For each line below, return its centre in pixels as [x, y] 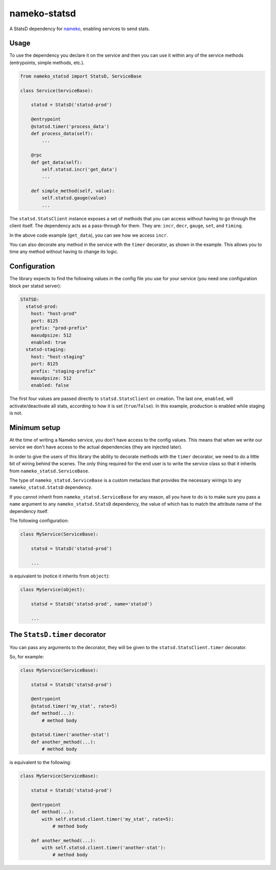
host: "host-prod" [54, 314]
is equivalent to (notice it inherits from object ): [60, 576]
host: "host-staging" [58, 357]
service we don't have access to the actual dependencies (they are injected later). [96, 447]
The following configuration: [39, 521]
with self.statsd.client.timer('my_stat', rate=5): [108, 819]
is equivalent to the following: [40, 762]
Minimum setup [35, 428]
